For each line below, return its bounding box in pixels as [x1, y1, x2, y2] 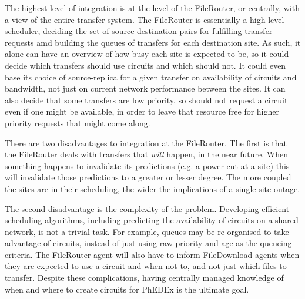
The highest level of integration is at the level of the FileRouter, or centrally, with [5, 2, 300, 14]
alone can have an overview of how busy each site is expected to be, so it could [5, 48, 289, 60]
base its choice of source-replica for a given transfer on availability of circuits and [5, 70, 297, 83]
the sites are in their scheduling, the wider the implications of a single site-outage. [5, 182, 300, 194]
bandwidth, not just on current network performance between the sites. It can [5, 82, 286, 95]
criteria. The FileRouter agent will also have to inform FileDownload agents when [5, 248, 300, 260]
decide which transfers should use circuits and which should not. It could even [5, 59, 286, 71]
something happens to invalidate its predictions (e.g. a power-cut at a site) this [5, 159, 290, 172]
